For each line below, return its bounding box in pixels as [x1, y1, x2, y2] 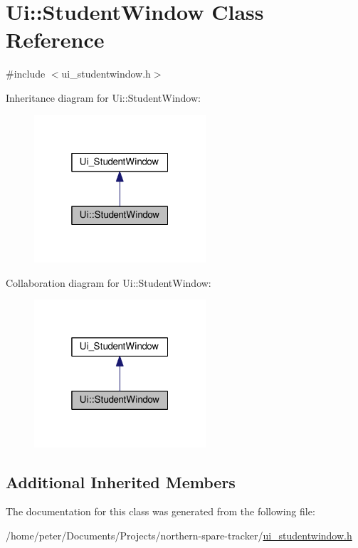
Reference [6, 25, 105, 54]
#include [6, 66, 46, 81]
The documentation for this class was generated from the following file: [6, 504, 315, 519]
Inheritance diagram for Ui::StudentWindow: [6, 90, 201, 105]
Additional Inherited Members [6, 470, 236, 492]
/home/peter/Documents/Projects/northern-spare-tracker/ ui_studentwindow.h [6, 528, 352, 543]
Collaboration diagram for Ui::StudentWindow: [6, 275, 211, 290]
